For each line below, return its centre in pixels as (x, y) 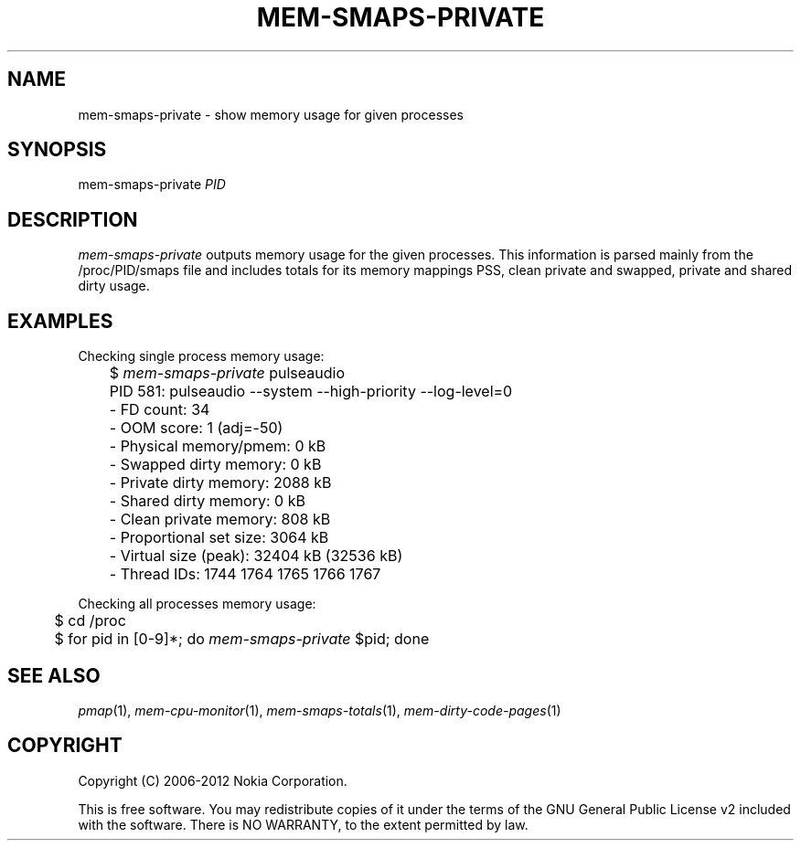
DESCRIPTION (73, 219)
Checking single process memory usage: (201, 356)
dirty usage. (114, 286)
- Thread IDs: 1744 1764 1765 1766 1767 (245, 574)
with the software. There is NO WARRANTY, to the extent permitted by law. (303, 824)
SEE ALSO (54, 675)
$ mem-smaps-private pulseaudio (227, 373)
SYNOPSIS (57, 150)
